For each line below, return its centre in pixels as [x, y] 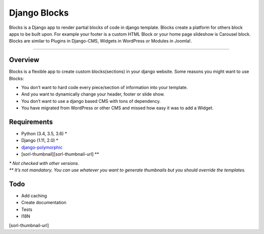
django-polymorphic [42, 147]
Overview [24, 60]
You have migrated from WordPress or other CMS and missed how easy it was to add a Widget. [117, 108]
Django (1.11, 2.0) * [40, 140]
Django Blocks [39, 13]
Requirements [31, 122]
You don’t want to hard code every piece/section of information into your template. [105, 88]
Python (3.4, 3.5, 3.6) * [44, 134]
